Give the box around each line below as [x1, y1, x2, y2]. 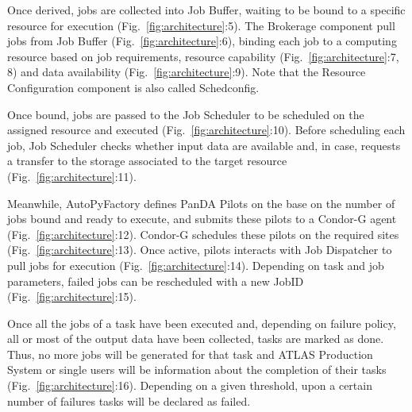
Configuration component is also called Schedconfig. [7, 79, 260, 95]
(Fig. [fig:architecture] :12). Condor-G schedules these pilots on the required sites [7, 225, 399, 242]
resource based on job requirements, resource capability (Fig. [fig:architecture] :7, [7, 48, 399, 64]
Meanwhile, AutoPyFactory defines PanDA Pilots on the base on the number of [7, 194, 395, 211]
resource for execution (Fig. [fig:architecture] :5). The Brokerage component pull [7, 17, 395, 33]
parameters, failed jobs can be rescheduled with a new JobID [7, 272, 304, 289]
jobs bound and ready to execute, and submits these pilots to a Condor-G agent [7, 210, 397, 227]
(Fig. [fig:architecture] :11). [7, 167, 137, 184]
